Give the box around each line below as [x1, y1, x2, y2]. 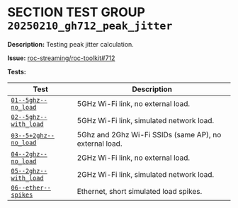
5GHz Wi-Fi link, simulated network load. [76, 115, 215, 125]
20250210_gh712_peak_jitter [7, 19, 173, 33]
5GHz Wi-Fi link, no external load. [76, 98, 191, 108]
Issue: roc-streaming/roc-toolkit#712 [7, 54, 115, 62]
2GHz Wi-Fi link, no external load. [76, 153, 191, 163]
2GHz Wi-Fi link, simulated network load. [76, 169, 215, 179]
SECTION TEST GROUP [7, 4, 145, 21]
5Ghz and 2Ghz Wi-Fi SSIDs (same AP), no [76, 129, 222, 139]
